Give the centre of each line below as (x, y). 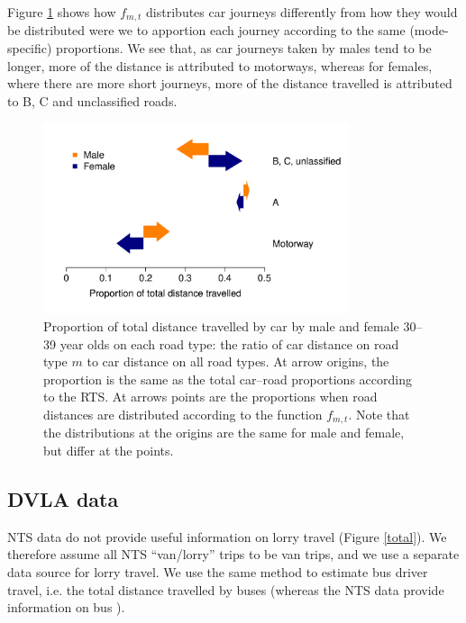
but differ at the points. (109, 451)
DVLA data (63, 499)
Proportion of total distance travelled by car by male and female (221, 326)
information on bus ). (66, 607)
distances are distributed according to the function (183, 414)
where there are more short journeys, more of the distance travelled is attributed (230, 83)
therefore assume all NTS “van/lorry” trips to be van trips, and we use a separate (233, 554)
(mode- (429, 30)
